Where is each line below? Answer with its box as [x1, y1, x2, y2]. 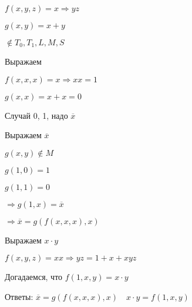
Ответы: [5, 290, 33, 302]
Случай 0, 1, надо [5, 109, 68, 121]
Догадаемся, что [5, 271, 63, 283]
